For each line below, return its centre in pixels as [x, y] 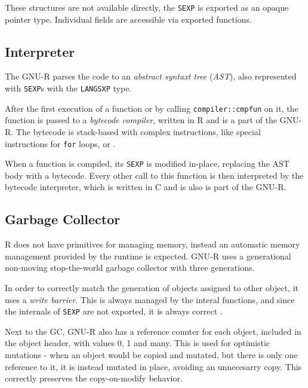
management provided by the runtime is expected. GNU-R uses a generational [148, 256]
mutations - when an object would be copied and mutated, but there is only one [151, 355]
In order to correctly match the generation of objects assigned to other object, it [152, 288]
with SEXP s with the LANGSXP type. [68, 88]
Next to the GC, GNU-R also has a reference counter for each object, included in [153, 331]
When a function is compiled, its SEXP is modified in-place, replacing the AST [147, 164]
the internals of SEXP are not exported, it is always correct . [114, 311]
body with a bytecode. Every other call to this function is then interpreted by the [154, 175]
